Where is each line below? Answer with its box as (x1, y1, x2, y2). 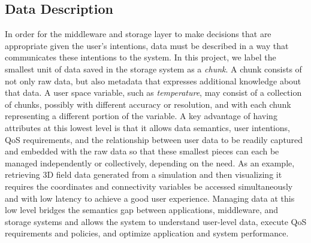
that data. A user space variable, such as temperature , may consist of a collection (5, 86, 302, 99)
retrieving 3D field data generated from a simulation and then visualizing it (5, 168, 282, 181)
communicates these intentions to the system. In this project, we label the (5, 51, 276, 63)
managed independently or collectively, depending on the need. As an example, (5, 156, 295, 169)
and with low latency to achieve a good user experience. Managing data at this (5, 192, 295, 204)
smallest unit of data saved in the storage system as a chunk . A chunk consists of (5, 62, 302, 75)
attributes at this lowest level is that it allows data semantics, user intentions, (5, 121, 290, 133)
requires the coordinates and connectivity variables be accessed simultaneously (5, 180, 293, 192)
